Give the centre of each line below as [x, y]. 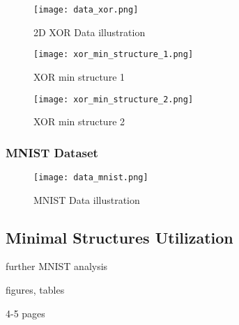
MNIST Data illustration [87, 199]
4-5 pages [25, 313]
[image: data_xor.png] [86, 10]
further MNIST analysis [57, 266]
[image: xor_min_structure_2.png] [114, 99]
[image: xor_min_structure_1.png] [114, 55]
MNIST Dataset [52, 152]
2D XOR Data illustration [90, 32]
